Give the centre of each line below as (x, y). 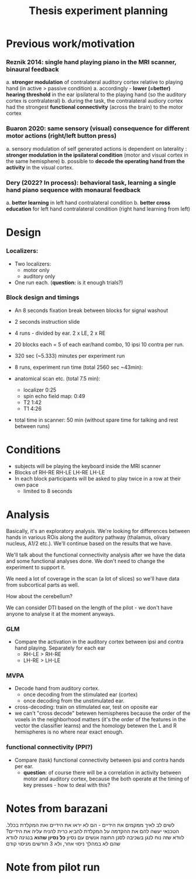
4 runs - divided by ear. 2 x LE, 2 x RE (60, 333)
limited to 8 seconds (48, 491)
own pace (27, 484)
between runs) (32, 426)
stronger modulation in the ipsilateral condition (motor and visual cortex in (97, 155)
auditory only (39, 276)
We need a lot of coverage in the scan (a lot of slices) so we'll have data (93, 578)
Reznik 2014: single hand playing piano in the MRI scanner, (91, 62)
